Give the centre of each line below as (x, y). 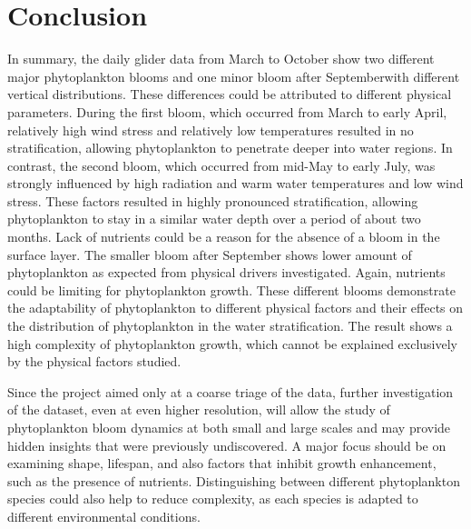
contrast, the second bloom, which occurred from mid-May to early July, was (221, 165)
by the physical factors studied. (94, 361)
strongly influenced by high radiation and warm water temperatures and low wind (235, 183)
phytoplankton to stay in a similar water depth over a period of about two (214, 219)
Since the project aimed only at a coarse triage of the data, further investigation (231, 391)
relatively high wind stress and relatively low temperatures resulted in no (211, 130)
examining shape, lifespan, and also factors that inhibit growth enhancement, (222, 463)
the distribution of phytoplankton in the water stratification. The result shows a (230, 326)
